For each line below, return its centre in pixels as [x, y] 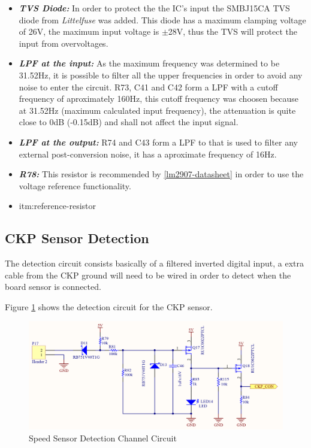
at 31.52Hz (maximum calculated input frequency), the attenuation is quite [157, 110]
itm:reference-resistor [58, 206]
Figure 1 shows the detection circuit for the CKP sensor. [109, 306]
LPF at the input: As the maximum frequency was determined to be [149, 63]
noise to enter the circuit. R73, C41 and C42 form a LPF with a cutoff [148, 87]
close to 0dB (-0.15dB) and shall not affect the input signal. [129, 122]
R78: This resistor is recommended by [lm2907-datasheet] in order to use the [161, 174]
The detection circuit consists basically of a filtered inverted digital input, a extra [155, 263]
